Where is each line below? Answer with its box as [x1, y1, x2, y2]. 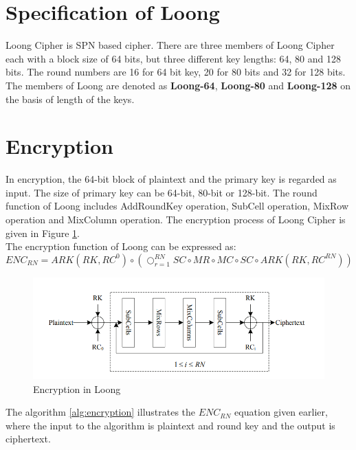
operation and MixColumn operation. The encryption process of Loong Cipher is [5, 212, 346, 226]
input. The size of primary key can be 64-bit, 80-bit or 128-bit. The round [5, 185, 318, 199]
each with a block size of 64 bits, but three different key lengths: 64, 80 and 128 [5, 51, 341, 65]
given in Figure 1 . [5, 225, 80, 240]
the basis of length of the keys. [5, 91, 135, 106]
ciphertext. [5, 431, 51, 446]
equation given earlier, [234, 405, 328, 419]
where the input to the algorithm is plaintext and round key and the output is [5, 418, 335, 432]
